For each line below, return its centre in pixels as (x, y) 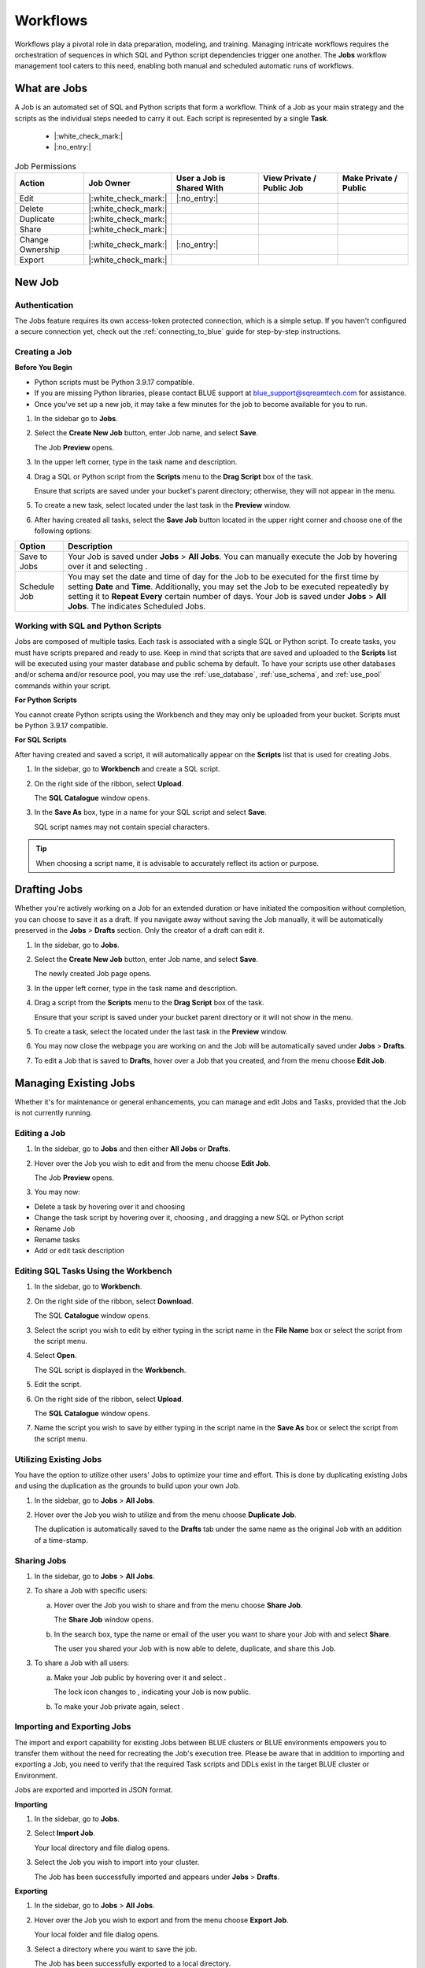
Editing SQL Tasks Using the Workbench (93, 1271)
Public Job (283, 188)
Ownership (40, 250)
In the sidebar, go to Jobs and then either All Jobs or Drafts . (133, 1149)
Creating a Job (43, 352)
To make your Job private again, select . (119, 1706)
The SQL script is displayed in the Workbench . (110, 1370)
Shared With (200, 188)
